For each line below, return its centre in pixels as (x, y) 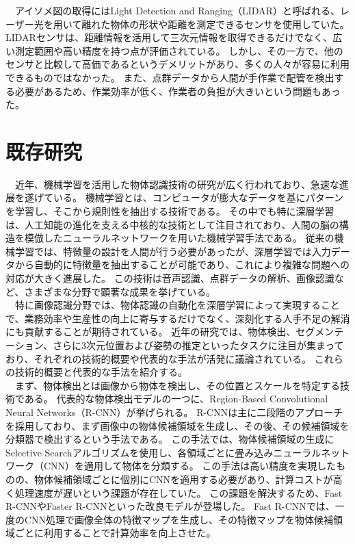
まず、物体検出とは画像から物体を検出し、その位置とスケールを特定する (177, 385)
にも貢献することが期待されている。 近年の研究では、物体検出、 (151, 332)
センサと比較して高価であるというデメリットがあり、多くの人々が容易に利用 (177, 64)
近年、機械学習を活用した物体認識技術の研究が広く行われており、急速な (177, 184)
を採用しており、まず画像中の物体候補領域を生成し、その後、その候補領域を (177, 425)
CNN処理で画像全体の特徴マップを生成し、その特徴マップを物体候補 (179, 519)
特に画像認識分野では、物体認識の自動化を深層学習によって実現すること (177, 305)
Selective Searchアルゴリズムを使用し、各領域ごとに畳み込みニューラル (163, 452)
